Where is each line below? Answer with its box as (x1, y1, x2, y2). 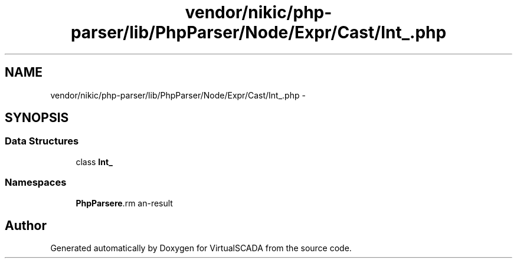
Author (5, 218, 47, 233)
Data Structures (5, 135, 79, 147)
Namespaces (5, 176, 67, 189)
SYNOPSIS (5, 110, 69, 126)
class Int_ (76, 156, 113, 167)
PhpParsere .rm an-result (76, 198, 173, 208)
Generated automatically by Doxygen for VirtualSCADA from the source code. (50, 243, 352, 254)
